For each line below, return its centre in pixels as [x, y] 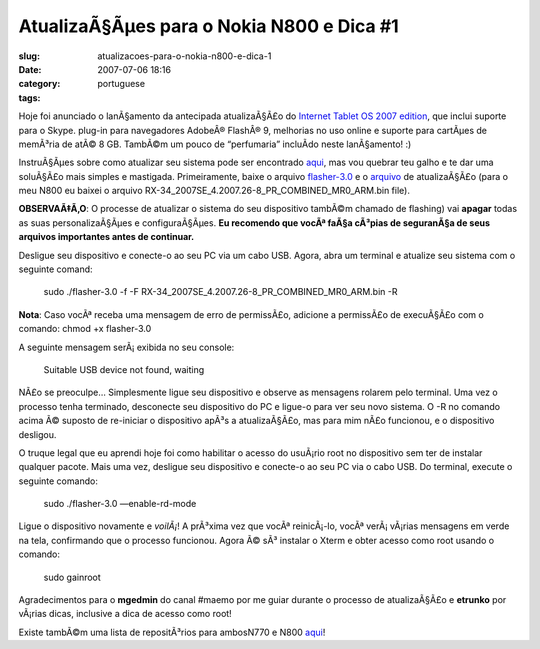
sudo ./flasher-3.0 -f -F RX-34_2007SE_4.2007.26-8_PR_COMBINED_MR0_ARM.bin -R [220, 292]
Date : [30, 69]
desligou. [37, 434]
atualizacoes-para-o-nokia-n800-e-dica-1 [184, 56]
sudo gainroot [72, 577]
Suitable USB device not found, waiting [124, 369]
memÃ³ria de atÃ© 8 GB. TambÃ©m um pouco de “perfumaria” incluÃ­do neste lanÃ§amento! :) [215, 144]
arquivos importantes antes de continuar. [106, 237]
